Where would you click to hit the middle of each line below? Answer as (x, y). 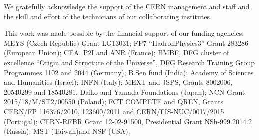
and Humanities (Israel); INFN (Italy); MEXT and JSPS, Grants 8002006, (118, 82)
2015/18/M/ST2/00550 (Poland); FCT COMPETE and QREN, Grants (114, 102)
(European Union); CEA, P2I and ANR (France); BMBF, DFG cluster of (117, 53)
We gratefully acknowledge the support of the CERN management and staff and (127, 6)
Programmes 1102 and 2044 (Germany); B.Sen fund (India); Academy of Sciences (129, 72)
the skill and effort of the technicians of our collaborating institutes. (108, 16)
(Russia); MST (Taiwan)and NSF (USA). (67, 131)
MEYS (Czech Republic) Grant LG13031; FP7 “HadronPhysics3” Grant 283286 (126, 43)
